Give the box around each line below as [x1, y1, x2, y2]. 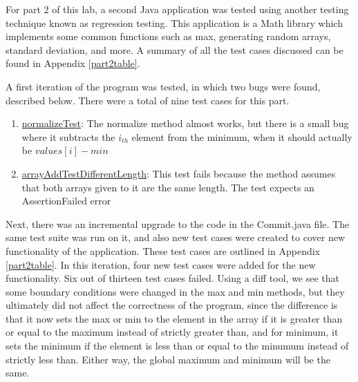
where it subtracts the [21, 129, 115, 144]
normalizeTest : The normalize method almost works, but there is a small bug [21, 116, 349, 131]
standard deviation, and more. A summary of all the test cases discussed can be [6, 42, 343, 57]
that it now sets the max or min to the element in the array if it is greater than [6, 311, 343, 325]
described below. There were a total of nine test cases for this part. [6, 93, 290, 107]
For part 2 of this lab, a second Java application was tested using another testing [6, 2, 349, 16]
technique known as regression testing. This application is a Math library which [6, 15, 343, 30]
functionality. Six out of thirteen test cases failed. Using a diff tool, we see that [6, 271, 340, 285]
